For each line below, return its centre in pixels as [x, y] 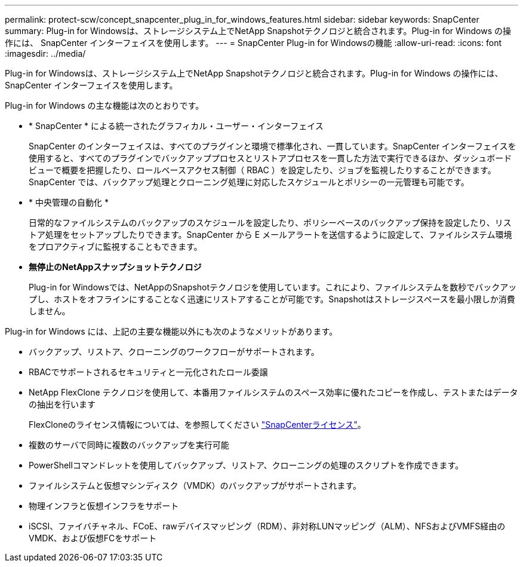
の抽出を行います [62, 404]
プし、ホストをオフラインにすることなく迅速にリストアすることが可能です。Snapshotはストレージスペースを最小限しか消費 [272, 299]
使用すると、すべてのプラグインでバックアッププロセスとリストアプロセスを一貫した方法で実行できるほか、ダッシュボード [270, 158]
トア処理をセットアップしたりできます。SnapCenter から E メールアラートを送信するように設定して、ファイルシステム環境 [270, 235]
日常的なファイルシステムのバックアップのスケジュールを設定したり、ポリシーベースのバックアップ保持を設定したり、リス [270, 223]
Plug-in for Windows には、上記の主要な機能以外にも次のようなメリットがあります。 [171, 331]
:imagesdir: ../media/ [45, 53]
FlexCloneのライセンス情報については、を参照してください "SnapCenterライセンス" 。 [197, 425]
